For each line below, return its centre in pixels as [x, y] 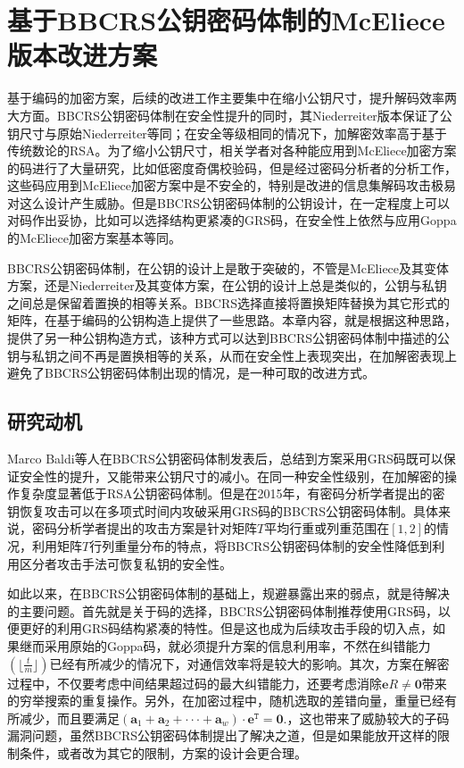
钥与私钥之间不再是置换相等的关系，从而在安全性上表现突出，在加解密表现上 [232, 355]
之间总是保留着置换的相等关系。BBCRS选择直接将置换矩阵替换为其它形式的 [229, 302]
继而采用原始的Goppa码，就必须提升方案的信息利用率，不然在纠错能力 [225, 645]
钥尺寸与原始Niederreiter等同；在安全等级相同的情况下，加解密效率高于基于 [227, 133]
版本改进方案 [83, 55]
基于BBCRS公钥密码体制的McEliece [226, 20]
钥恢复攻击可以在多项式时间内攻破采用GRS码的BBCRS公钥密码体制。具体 [223, 510]
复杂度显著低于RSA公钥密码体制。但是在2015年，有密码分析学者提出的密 [232, 493]
